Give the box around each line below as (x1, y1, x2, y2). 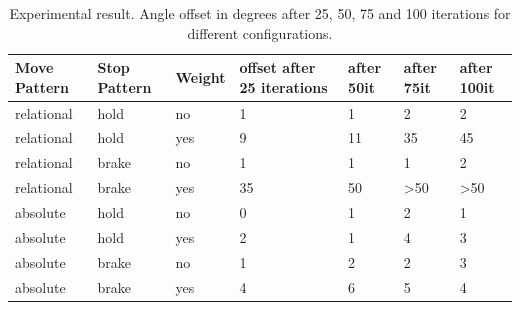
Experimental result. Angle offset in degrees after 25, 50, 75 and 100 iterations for (9, 3, 511, 23)
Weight (175, 66, 226, 87)
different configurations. (187, 22, 333, 43)
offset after (239, 57, 316, 78)
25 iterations (239, 76, 328, 97)
